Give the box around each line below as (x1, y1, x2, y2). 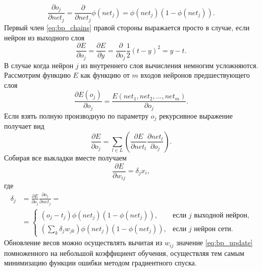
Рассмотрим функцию (4, 70, 71, 80)
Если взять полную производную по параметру (4, 110, 149, 121)
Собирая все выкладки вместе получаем (4, 152, 127, 162)
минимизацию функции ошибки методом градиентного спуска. (4, 257, 197, 268)
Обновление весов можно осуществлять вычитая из (4, 237, 163, 248)
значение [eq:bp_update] (176, 237, 253, 248)
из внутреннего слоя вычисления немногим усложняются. (81, 60, 258, 70)
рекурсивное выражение (159, 110, 233, 121)
